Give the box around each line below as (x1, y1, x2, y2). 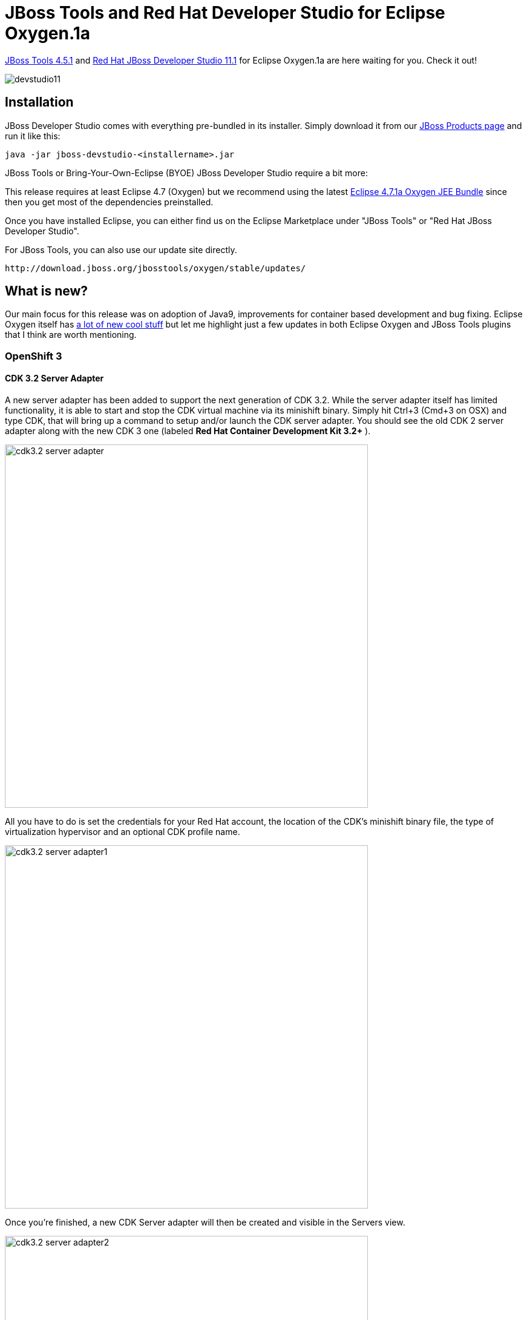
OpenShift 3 (5, 349, 62, 362)
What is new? (5, 283, 88, 299)
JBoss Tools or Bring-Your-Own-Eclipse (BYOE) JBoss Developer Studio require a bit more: (5, 167, 368, 178)
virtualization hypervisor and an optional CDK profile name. (5, 827, 240, 837)
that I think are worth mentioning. (5, 329, 137, 340)
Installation (5, 94, 74, 110)
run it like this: (5, 130, 61, 141)
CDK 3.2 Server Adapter (5, 373, 104, 384)
